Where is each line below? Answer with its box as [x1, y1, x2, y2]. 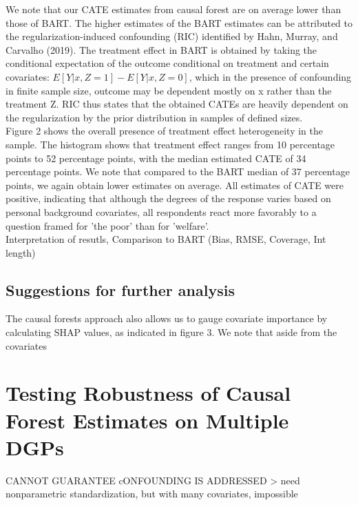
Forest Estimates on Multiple [6, 406, 289, 434]
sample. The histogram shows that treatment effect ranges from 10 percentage [6, 137, 335, 151]
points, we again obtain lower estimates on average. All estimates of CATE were [6, 177, 344, 192]
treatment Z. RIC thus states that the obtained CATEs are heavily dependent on [6, 97, 348, 111]
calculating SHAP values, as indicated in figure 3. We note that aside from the [6, 325, 337, 339]
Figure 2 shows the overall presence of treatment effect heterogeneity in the [6, 123, 323, 138]
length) [6, 245, 36, 259]
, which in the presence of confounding [189, 69, 352, 83]
